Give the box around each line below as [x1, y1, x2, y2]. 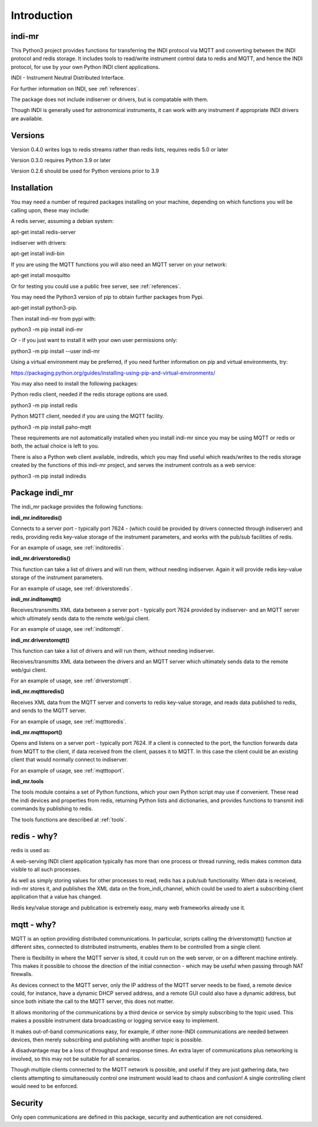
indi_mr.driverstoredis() [11, 555, 71, 562]
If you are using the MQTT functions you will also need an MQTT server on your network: [11, 261, 227, 268]
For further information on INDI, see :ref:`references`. [11, 85, 140, 92]
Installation [11, 183, 53, 193]
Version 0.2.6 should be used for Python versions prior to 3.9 [11, 167, 159, 175]
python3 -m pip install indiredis [11, 472, 87, 479]
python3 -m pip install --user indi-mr [11, 347, 100, 354]
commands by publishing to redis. [11, 805, 94, 812]
